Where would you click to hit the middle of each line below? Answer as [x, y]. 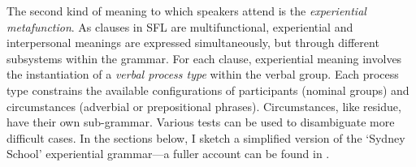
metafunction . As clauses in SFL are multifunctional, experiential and [180, 26]
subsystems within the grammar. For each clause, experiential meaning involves [204, 58]
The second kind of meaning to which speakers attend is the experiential [186, 11]
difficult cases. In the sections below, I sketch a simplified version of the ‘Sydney [206, 137]
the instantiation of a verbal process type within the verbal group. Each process [203, 74]
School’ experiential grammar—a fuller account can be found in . [168, 154]
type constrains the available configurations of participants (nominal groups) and [208, 90]
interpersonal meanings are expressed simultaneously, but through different [193, 43]
